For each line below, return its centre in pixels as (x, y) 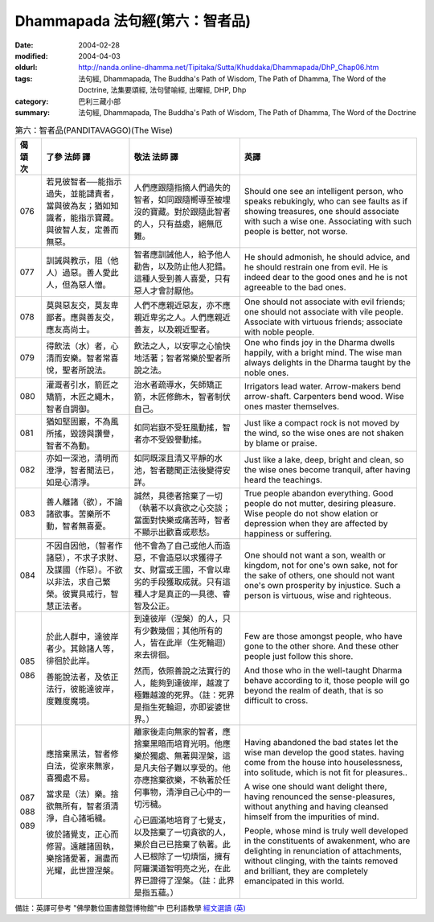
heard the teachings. (283, 480)
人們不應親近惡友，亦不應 (182, 305)
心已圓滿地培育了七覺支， (182, 820)
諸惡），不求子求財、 (84, 558)
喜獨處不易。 (70, 778)
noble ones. (266, 373)
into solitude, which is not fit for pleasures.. (325, 772)
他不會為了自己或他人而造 (182, 545)
